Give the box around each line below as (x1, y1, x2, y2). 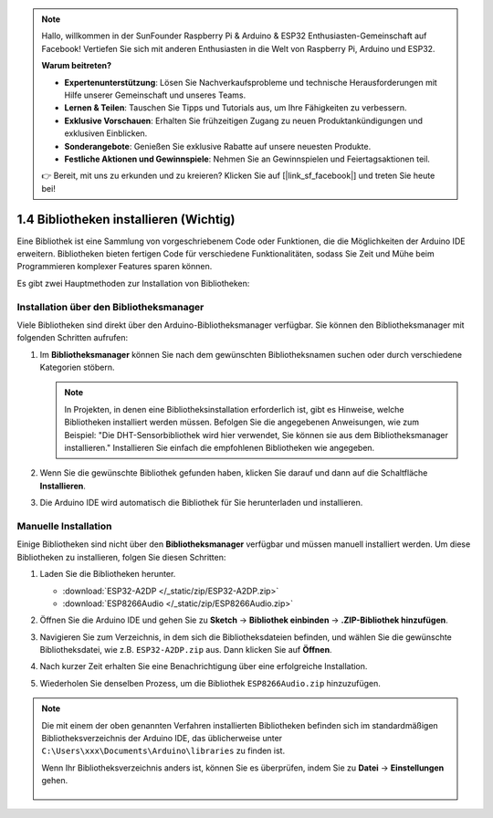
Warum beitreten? (41, 60, 112, 71)
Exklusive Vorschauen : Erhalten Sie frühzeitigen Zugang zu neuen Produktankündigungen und (64, 115, 424, 126)
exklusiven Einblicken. (64, 128, 148, 139)
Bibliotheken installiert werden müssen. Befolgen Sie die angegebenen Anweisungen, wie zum (64, 416, 420, 428)
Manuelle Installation (16, 519, 112, 532)
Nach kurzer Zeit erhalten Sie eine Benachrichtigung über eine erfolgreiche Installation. (39, 661, 368, 672)
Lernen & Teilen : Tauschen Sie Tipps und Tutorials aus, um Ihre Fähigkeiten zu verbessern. (64, 102, 407, 113)
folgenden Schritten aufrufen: (16, 332, 129, 343)
